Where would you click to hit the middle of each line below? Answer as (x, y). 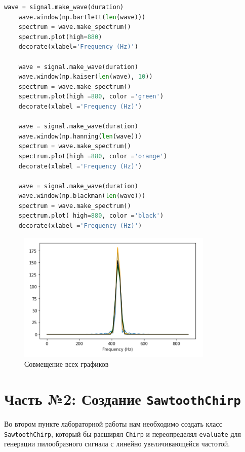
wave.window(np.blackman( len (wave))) (82, 196)
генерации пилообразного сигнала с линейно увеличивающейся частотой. (117, 444)
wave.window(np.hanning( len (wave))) (80, 136)
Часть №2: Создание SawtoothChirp (123, 399)
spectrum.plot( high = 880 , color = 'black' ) (91, 216)
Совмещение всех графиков (67, 364)
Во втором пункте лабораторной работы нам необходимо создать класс (113, 424)
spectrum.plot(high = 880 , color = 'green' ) (91, 97)
